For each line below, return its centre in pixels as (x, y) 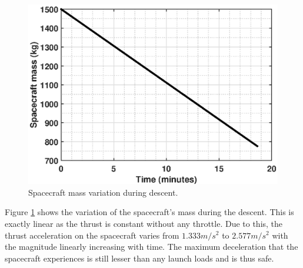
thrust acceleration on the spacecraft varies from (92, 235)
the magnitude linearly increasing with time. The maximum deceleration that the (151, 247)
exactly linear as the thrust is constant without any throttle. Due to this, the (144, 223)
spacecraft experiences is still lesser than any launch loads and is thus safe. (139, 258)
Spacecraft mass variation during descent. (103, 192)
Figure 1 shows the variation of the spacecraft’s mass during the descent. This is (149, 212)
